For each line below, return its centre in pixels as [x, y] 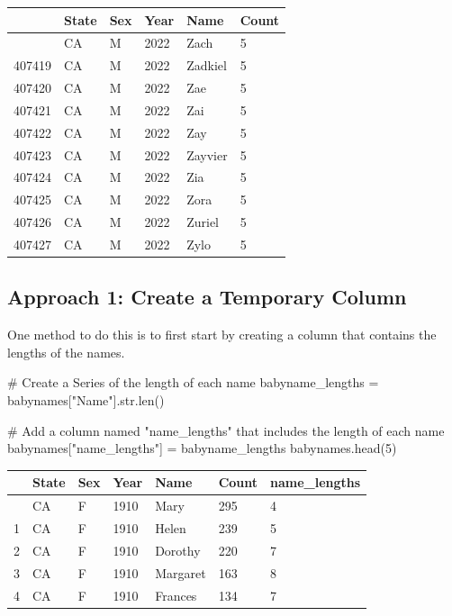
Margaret [181, 572]
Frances [176, 595]
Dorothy [178, 550]
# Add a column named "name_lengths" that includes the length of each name [226, 430]
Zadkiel [207, 65]
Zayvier [207, 154]
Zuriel [203, 222]
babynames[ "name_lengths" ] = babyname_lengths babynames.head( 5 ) [202, 448]
